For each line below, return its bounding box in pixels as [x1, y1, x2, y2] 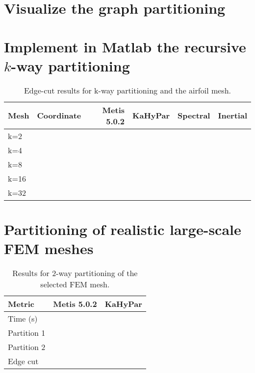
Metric [8, 298, 34, 309]
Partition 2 [8, 341, 46, 352]
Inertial [218, 110, 247, 121]
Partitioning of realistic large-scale [4, 219, 241, 239]
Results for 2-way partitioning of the [12, 267, 138, 279]
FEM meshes [4, 238, 94, 258]
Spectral [178, 110, 210, 121]
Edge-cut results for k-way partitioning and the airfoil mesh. [24, 84, 231, 96]
